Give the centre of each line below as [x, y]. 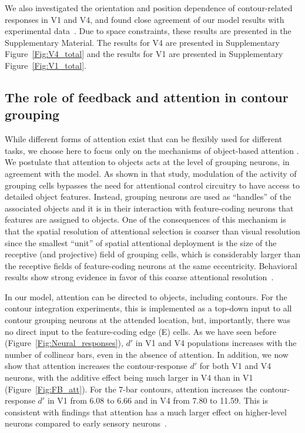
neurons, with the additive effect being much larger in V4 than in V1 [129, 377]
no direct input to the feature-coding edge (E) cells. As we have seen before [141, 331]
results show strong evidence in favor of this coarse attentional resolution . [139, 277]
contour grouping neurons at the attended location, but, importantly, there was [148, 320]
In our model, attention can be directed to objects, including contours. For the [146, 296]
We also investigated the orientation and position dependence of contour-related [149, 8]
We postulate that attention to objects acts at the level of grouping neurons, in [147, 162]
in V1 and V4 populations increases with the [216, 343]
